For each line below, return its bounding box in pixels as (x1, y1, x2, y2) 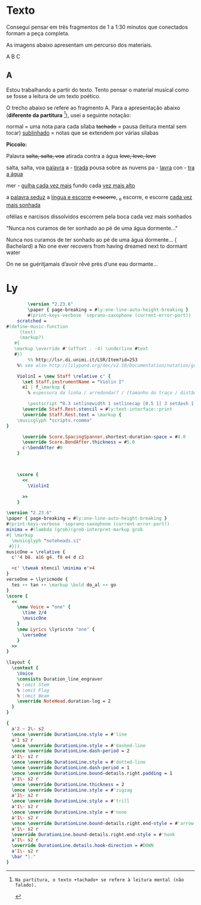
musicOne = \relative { (6, 549, 66, 555)
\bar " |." (11, 854, 36, 860)
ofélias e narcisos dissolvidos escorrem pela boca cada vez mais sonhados (6, 213, 192, 220)
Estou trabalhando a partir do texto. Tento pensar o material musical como (6, 86, 190, 93)
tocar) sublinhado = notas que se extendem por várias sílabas (6, 129, 159, 136)
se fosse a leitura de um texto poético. (6, 92, 100, 99)
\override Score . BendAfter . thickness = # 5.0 (22, 439, 135, 446)
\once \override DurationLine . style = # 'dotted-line (11, 759, 146, 766)
